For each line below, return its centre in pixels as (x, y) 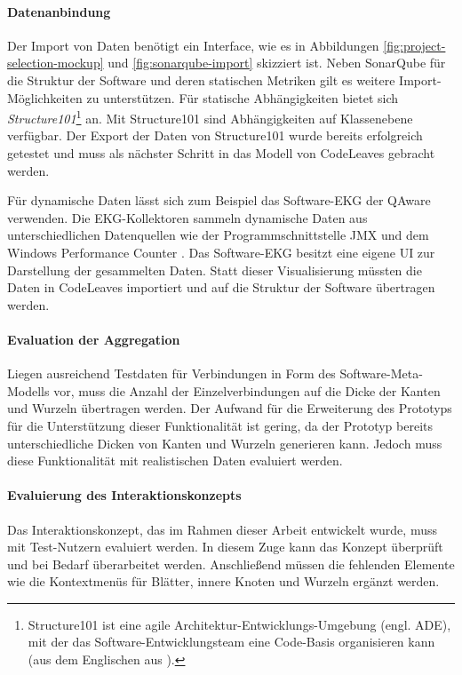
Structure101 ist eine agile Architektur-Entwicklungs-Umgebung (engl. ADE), (239, 624)
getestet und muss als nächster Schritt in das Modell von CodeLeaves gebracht (221, 153)
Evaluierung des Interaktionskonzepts (124, 495)
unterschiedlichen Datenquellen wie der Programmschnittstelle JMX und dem (218, 235)
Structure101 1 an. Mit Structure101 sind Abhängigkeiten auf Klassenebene (210, 117)
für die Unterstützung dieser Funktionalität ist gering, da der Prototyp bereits (220, 425)
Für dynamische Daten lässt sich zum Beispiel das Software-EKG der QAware (219, 200)
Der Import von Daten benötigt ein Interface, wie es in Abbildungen (193, 45)
